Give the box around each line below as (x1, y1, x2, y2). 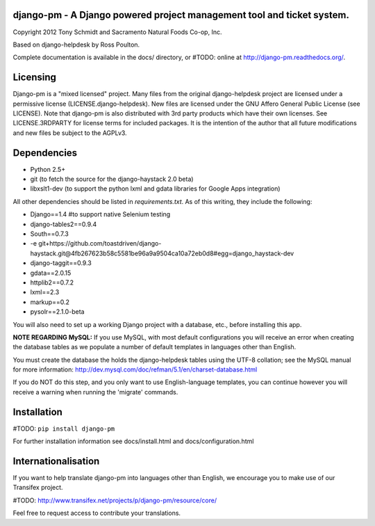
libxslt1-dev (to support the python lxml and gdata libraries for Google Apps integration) (30, 184, 281, 193)
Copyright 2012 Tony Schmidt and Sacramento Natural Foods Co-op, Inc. (12, 28, 222, 36)
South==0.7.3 (30, 230, 69, 238)
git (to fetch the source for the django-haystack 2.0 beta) (30, 175, 194, 184)
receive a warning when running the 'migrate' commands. (12, 388, 178, 396)
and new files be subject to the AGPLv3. (12, 129, 128, 137)
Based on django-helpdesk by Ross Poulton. (12, 40, 140, 49)
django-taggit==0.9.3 (30, 259, 92, 267)
